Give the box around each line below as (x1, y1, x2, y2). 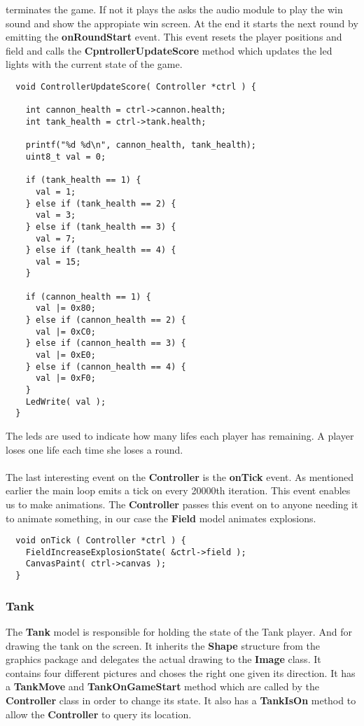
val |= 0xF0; (35, 373, 96, 384)
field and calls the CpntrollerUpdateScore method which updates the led (6, 43, 332, 57)
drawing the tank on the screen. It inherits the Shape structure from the (6, 638, 320, 652)
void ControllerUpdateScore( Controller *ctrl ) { (15, 81, 256, 92)
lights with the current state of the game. (6, 57, 183, 71)
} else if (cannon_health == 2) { (25, 315, 186, 326)
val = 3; (35, 210, 76, 221)
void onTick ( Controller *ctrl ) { (15, 536, 186, 546)
